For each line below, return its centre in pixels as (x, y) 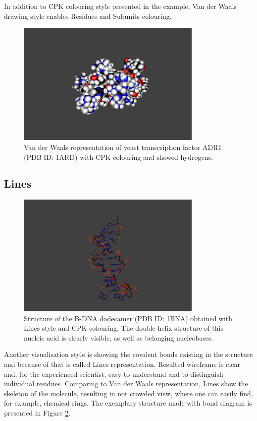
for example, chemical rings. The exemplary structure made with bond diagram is (128, 403)
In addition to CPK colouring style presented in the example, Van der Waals (120, 6)
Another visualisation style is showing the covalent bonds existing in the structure (128, 354)
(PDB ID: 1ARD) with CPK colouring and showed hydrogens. (118, 157)
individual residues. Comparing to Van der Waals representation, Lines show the (126, 384)
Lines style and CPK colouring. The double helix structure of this (124, 328)
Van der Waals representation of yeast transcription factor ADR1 (123, 147)
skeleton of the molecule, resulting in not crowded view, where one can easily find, (128, 393)
